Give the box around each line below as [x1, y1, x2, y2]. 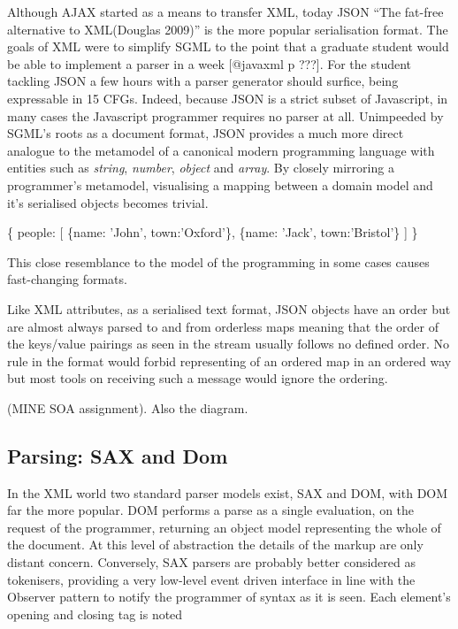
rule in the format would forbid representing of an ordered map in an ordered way [7, 351, 452, 370]
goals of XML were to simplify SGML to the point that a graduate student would [7, 37, 449, 56]
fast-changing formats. [7, 270, 127, 288]
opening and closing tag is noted [7, 604, 183, 623]
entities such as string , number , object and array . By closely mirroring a [7, 158, 394, 177]
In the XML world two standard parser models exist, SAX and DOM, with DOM [7, 483, 448, 502]
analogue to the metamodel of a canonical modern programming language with [7, 141, 435, 159]
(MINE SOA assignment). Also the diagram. [7, 398, 248, 417]
